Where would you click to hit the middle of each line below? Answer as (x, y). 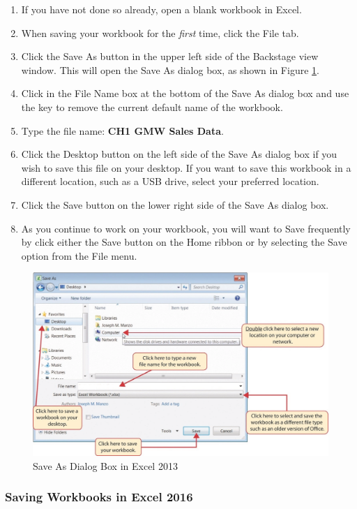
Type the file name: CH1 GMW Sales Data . (122, 130)
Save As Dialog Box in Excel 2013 (105, 465)
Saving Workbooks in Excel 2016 (99, 497)
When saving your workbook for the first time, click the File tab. (160, 32)
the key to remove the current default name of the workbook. (152, 106)
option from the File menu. (79, 255)
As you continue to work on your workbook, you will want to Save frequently (186, 228)
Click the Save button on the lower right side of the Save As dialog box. (175, 204)
